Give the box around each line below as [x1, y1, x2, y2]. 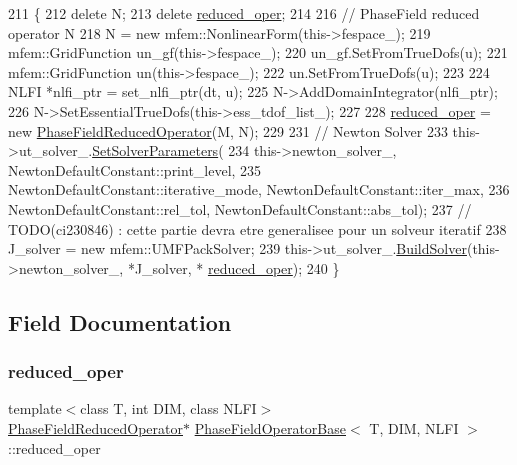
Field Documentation [8, 306, 232, 337]
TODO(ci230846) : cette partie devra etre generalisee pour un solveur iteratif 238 [8, 218, 507, 239]
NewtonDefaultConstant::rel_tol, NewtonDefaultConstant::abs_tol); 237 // [8, 198, 472, 219]
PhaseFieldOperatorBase [194, 417, 346, 438]
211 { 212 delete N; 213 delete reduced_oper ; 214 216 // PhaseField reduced [8, 3, 480, 23]
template [8, 398, 62, 419]
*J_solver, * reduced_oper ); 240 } [127, 257, 340, 278]
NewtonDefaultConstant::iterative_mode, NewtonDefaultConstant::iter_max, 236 [8, 179, 510, 200]
